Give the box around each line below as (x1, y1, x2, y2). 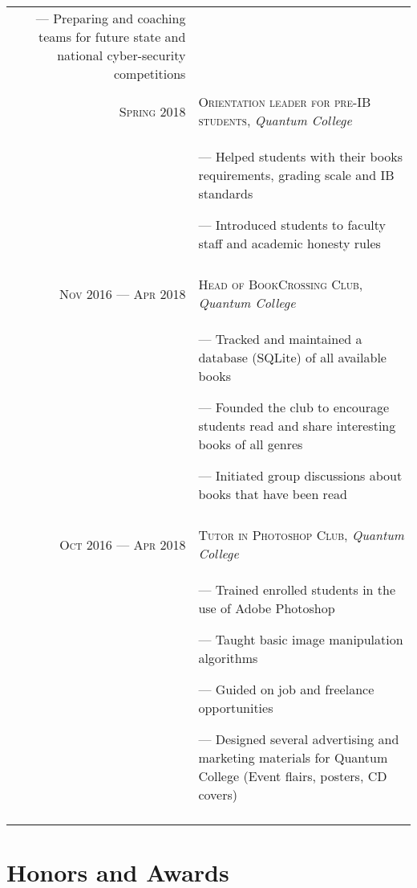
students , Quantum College (198, 111, 352, 129)
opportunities (198, 698, 273, 717)
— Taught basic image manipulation (198, 630, 403, 649)
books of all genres (198, 435, 303, 453)
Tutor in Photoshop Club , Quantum (198, 526, 404, 544)
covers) (198, 785, 237, 804)
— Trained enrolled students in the (198, 580, 396, 599)
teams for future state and (38, 27, 186, 46)
